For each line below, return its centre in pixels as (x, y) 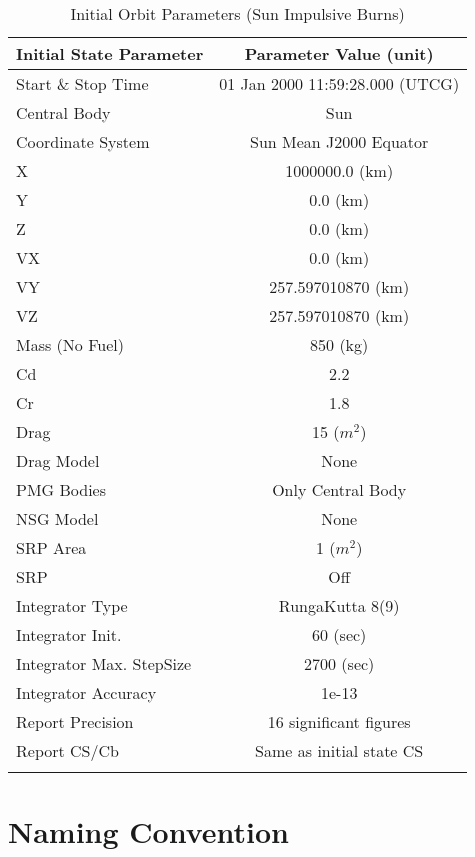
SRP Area (51, 547)
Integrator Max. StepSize (104, 663)
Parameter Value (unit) (339, 53)
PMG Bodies (61, 489)
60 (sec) (339, 634)
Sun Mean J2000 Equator (339, 141)
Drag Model (58, 460)
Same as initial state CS (339, 750)
